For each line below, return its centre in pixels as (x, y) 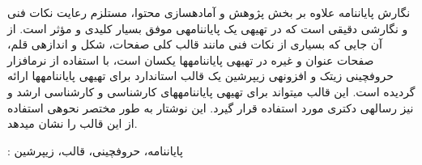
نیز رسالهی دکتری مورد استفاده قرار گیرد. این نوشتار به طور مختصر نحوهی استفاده (211, 107)
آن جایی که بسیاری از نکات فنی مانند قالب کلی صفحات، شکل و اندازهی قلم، (195, 44)
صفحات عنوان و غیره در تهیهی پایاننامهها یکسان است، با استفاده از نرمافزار (191, 59)
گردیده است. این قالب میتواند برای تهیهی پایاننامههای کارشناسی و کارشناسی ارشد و (211, 91)
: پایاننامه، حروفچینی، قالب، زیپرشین (95, 150)
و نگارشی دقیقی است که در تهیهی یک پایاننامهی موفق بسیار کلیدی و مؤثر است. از (208, 28)
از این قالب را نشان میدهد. (72, 123)
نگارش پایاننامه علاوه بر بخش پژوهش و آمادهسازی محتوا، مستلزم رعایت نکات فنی (209, 12)
